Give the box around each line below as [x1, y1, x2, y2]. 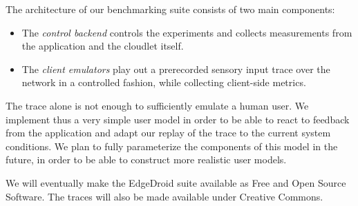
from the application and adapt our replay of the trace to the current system [6, 125, 331, 140]
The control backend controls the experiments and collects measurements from [21, 25, 352, 39]
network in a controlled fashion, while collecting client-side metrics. [21, 75, 306, 90]
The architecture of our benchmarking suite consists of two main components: [6, 2, 335, 16]
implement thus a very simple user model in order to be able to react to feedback [6, 112, 350, 126]
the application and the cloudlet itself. [21, 39, 184, 53]
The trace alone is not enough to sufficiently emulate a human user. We [6, 98, 309, 112]
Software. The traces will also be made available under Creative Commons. [6, 189, 323, 203]
